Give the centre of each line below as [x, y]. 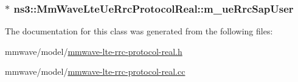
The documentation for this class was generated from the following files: [139, 31]
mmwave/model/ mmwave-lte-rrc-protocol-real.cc [95, 71]
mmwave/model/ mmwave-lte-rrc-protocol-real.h [94, 51]
